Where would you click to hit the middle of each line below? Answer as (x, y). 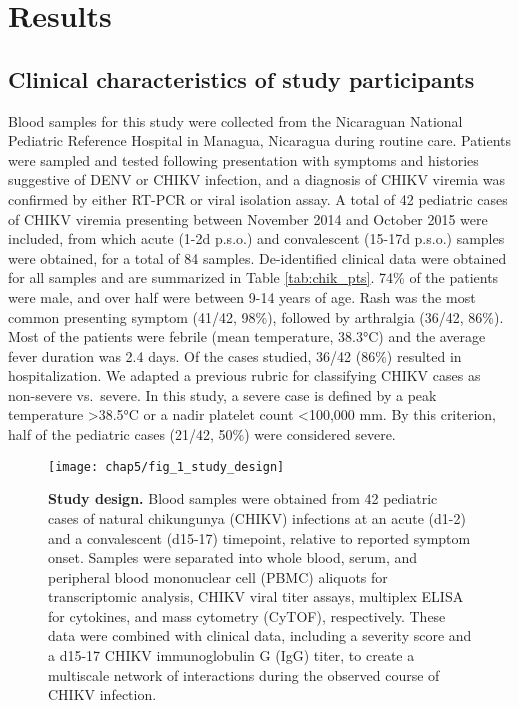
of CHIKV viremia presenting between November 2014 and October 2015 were (248, 218)
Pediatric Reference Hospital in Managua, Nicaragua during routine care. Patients (260, 140)
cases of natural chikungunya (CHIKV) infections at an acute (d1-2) (257, 517)
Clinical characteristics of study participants (241, 78)
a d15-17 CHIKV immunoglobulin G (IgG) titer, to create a (231, 655)
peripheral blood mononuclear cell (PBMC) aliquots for (218, 576)
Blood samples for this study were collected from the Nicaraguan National (235, 120)
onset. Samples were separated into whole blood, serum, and (233, 557)
